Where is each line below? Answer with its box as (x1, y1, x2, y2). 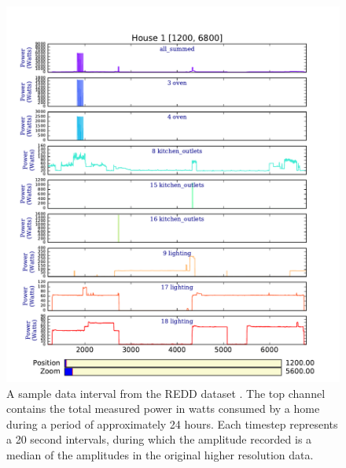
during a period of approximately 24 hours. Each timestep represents (6, 415, 338, 432)
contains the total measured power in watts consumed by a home (6, 400, 320, 417)
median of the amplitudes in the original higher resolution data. (6, 447, 314, 463)
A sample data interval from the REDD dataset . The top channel (6, 384, 326, 401)
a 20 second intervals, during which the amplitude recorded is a (6, 431, 312, 448)
